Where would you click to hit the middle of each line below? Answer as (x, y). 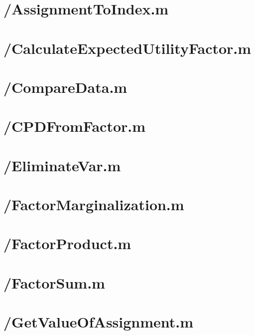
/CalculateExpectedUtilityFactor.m (127, 48)
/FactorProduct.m (67, 243)
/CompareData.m (65, 87)
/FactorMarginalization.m (94, 204)
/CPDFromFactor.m (75, 126)
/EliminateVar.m (62, 165)
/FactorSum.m (54, 282)
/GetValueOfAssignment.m (99, 322)
